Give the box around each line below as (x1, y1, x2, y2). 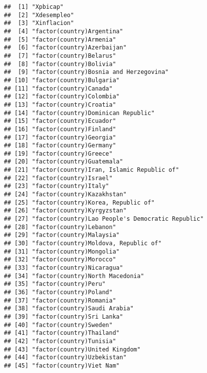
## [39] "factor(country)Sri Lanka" (4, 313, 123, 320)
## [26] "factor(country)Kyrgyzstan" (4, 207, 127, 214)
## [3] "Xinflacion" (4, 20, 74, 27)
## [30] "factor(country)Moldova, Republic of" (4, 240, 162, 247)
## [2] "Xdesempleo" (4, 11, 74, 19)
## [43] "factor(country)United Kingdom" (4, 346, 141, 353)
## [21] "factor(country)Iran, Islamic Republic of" (4, 166, 179, 174)
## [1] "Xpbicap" (4, 3, 64, 10)
